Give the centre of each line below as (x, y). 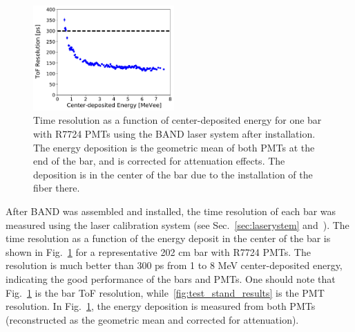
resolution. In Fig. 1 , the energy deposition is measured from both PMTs (161, 306)
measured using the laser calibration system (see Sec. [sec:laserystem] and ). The (177, 224)
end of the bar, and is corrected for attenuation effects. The (159, 161)
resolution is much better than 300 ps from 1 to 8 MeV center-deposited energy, (174, 265)
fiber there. (57, 188)
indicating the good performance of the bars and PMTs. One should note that (171, 279)
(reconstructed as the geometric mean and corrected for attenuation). (152, 319)
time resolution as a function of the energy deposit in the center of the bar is (168, 238)
